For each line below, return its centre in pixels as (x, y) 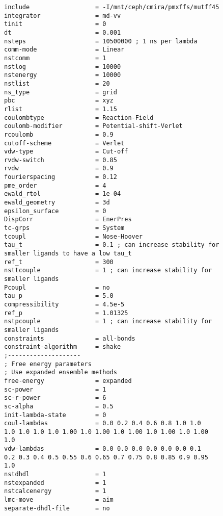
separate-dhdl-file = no (57, 508)
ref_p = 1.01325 (66, 313)
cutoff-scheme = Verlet (64, 143)
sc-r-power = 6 (55, 398)
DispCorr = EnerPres (68, 220)
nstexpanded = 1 (55, 483)
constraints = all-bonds (70, 338)
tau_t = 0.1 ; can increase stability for (112, 245)
